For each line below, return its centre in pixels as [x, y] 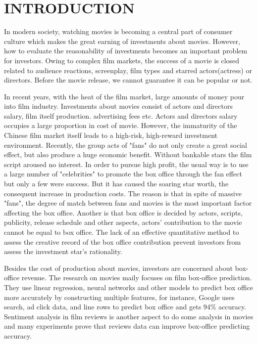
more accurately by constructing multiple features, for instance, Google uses [119, 297]
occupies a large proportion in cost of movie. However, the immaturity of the [121, 125]
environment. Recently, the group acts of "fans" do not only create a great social [126, 145]
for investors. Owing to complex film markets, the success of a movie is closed [122, 60]
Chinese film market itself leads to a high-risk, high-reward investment [111, 135]
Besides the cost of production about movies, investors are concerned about [119, 268]
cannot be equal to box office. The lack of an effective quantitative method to [122, 232]
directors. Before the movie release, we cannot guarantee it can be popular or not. [128, 80]
